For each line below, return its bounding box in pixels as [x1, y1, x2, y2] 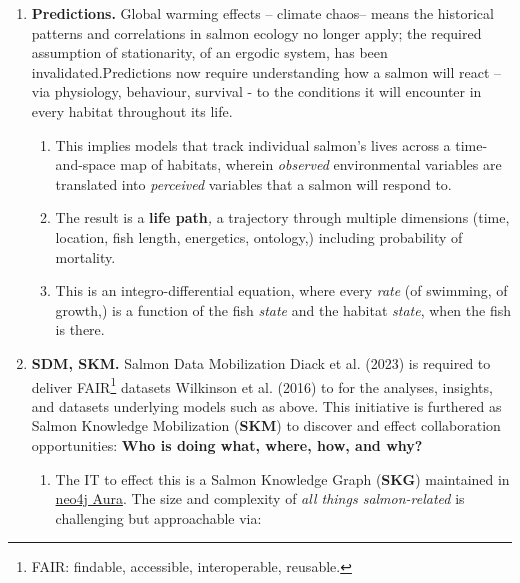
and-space [55, 154, 116, 175]
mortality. [55, 246, 116, 267]
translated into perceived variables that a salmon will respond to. [55, 173, 452, 194]
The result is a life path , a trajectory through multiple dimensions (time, [55, 207, 510, 228]
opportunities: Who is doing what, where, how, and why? [31, 434, 423, 455]
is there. [55, 319, 105, 340]
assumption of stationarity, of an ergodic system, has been [31, 42, 388, 63]
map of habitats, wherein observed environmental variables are [120, 154, 502, 175]
